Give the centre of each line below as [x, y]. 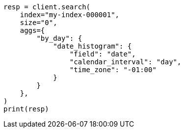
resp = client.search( [47, 7]
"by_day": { [59, 38]
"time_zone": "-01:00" [113, 70]
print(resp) [26, 109]
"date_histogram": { [92, 46]
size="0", [39, 23]
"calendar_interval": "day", [125, 62]
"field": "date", [103, 54]
